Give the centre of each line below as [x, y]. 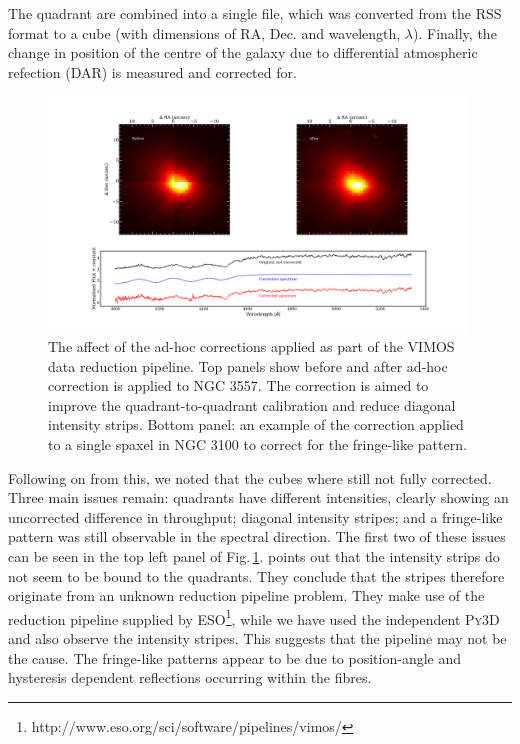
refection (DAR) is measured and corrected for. [152, 71]
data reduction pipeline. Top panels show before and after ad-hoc [248, 365]
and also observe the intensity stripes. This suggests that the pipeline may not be [257, 638]
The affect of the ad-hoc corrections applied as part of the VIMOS [251, 346]
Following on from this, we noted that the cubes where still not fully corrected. [250, 477]
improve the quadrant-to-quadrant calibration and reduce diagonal [252, 404]
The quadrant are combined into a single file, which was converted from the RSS [255, 13]
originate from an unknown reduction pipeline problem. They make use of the [246, 595]
